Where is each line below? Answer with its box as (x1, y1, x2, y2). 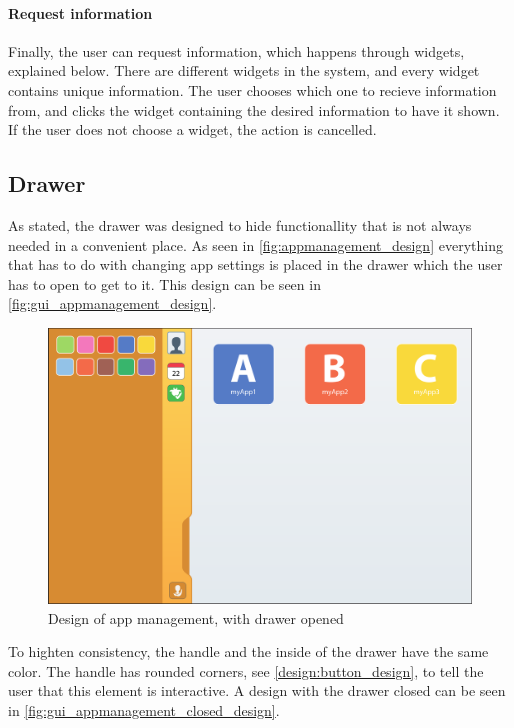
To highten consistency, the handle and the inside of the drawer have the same (8, 641, 489, 662)
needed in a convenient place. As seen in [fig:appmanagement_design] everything (8, 234, 503, 255)
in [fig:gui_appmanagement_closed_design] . (8, 700, 280, 721)
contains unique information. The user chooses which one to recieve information (8, 79, 497, 100)
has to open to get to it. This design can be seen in (8, 273, 321, 294)
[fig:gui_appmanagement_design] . (8, 293, 217, 314)
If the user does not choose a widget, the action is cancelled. (8, 119, 377, 140)
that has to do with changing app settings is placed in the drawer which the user (8, 254, 503, 275)
